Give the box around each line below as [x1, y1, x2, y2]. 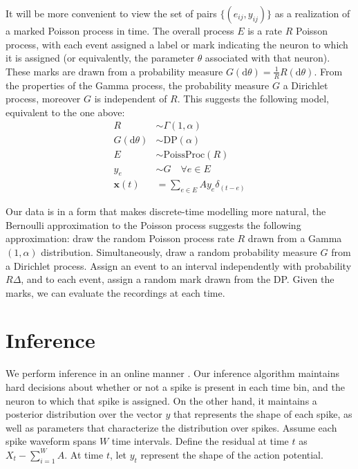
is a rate [247, 24, 283, 37]
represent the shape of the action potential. [140, 447, 323, 461]
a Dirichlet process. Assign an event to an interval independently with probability [6, 258, 352, 273]
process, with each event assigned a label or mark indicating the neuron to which [6, 37, 348, 51]
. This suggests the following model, [177, 91, 329, 106]
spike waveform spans [6, 434, 97, 448]
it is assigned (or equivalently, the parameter [6, 50, 194, 65]
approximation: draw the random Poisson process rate [6, 231, 234, 246]
